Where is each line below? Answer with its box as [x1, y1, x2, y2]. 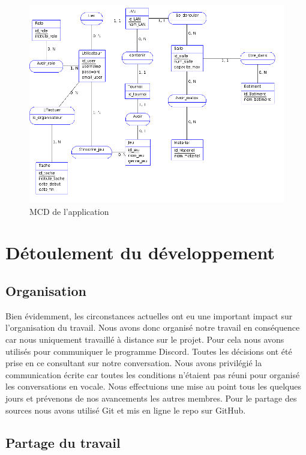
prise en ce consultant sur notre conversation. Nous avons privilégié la [5, 357, 262, 369]
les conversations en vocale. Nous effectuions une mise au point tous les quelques [5, 380, 301, 393]
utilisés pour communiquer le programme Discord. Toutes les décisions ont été [5, 345, 292, 357]
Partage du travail [5, 433, 121, 451]
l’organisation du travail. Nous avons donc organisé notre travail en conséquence [5, 321, 300, 334]
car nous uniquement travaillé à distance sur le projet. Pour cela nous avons [5, 333, 284, 345]
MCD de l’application [29, 205, 109, 217]
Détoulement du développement [5, 240, 275, 265]
